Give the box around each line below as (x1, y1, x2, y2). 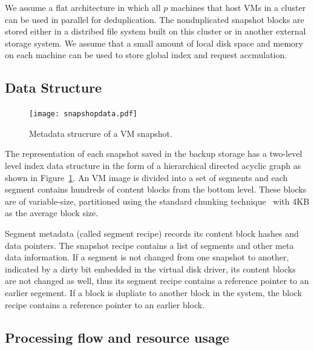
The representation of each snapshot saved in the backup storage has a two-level (5, 147, 303, 160)
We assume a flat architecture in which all (5, 1, 161, 13)
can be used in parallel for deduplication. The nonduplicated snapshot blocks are (5, 13, 304, 25)
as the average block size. (5, 206, 99, 219)
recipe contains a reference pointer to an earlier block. (5, 298, 205, 311)
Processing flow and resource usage (5, 328, 229, 346)
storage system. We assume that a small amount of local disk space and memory (5, 36, 303, 49)
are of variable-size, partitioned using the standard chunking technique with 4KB (5, 194, 310, 207)
